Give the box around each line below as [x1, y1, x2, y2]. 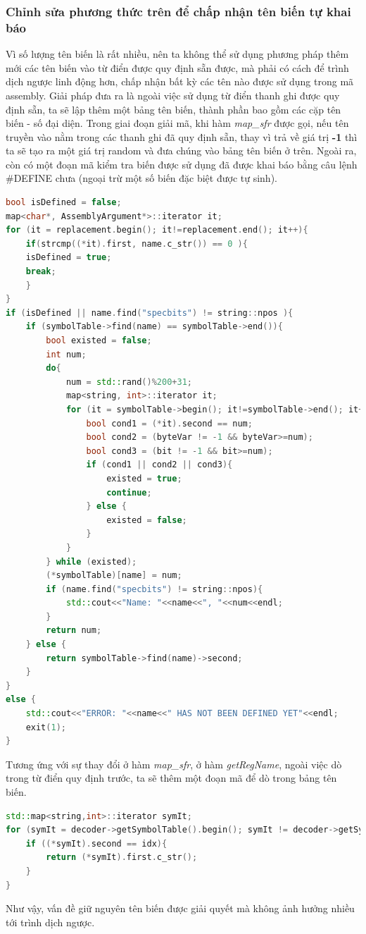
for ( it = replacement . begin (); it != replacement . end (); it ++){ [6, 225, 308, 235]
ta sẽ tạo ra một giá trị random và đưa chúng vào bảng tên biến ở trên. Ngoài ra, [6, 143, 357, 158]
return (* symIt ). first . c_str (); [46, 852, 198, 863]
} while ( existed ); [46, 556, 137, 567]
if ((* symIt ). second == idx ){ [25, 838, 168, 849]
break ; [25, 266, 56, 277]
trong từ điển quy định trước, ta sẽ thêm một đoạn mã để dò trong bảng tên [6, 770, 337, 785]
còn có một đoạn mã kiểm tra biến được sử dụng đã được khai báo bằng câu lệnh [6, 156, 358, 171]
